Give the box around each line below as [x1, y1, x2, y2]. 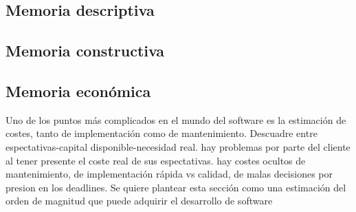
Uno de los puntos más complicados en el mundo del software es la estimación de [5, 112, 346, 127]
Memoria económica [5, 80, 151, 101]
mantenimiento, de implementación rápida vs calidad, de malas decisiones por [5, 167, 333, 181]
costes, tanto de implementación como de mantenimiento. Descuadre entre [5, 126, 318, 140]
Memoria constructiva [5, 40, 165, 61]
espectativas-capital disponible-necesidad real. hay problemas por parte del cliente [5, 139, 351, 153]
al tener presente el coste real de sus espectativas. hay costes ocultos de [5, 153, 306, 167]
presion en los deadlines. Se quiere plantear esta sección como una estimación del [5, 180, 346, 194]
